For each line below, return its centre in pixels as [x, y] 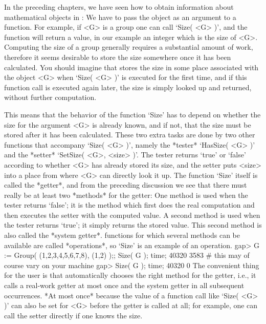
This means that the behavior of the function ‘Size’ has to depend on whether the [132, 114]
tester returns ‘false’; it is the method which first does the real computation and [129, 205]
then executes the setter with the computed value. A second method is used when [132, 215]
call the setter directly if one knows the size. [73, 315]
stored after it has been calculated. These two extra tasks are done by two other [130, 135]
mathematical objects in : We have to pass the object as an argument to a [120, 17]
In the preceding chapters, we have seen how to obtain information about [119, 7]
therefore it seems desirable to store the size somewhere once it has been [118, 57]
